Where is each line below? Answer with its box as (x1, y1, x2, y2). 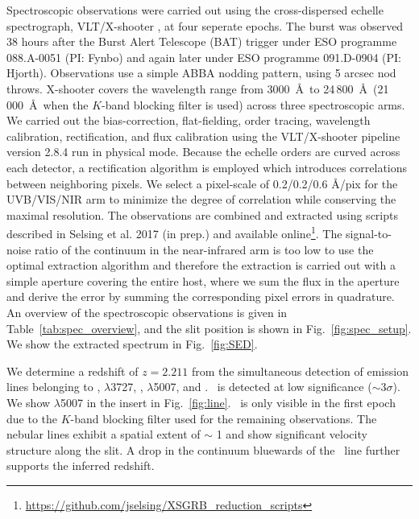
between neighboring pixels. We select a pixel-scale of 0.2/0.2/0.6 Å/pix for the (6, 175, 398, 192)
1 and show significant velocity (216, 426, 367, 443)
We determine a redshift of (6, 362, 139, 379)
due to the (6, 410, 57, 426)
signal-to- (346, 224, 392, 241)
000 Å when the (6, 96, 89, 113)
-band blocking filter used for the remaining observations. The (70, 410, 377, 426)
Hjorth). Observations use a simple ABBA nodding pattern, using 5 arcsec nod (6, 64, 396, 81)
